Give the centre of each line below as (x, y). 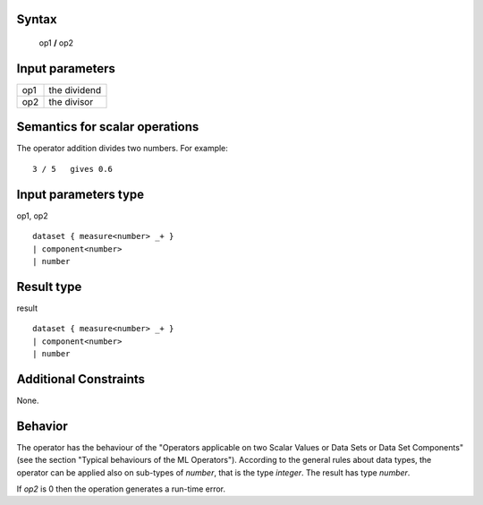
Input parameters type (80, 194)
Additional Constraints (81, 379)
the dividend (75, 90)
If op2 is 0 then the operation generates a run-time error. (121, 489)
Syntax (37, 19)
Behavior (42, 426)
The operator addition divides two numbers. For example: (122, 149)
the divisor (71, 101)
